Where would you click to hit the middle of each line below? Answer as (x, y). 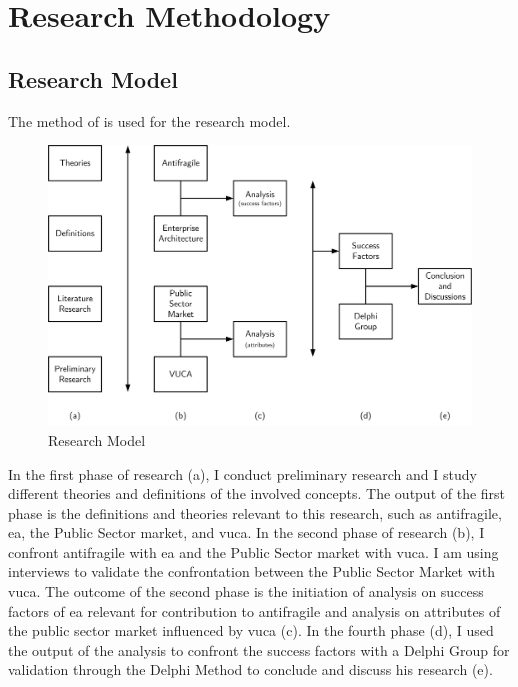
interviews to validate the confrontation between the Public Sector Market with (251, 571)
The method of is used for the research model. (149, 120)
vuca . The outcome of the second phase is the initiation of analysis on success (246, 591)
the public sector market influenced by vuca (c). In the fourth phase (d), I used (251, 630)
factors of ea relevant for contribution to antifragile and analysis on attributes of (254, 610)
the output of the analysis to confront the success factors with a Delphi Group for (259, 649)
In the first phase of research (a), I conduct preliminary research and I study (242, 473)
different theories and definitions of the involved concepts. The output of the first (257, 493)
